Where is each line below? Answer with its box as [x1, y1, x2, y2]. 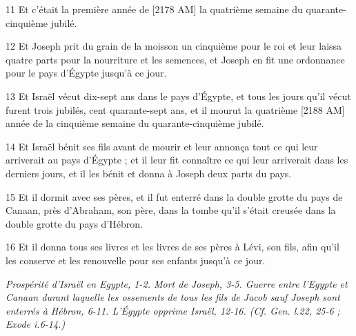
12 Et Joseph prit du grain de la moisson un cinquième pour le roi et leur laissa [6, 39, 342, 53]
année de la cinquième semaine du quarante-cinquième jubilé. [6, 116, 264, 130]
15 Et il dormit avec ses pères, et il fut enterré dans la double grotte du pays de [6, 189, 343, 204]
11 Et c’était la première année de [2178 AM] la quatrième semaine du [6, 2, 303, 16]
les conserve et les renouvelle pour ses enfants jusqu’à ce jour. [6, 253, 266, 267]
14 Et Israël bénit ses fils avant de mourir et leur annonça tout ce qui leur [6, 139, 318, 153]
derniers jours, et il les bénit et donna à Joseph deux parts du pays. [6, 166, 292, 180]
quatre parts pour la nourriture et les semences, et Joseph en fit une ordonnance [6, 52, 345, 66]
